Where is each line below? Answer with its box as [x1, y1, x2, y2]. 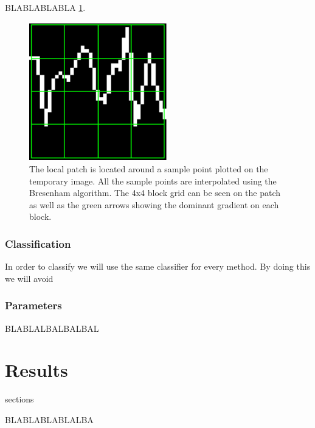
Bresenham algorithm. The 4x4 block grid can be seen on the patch [29, 186, 281, 199]
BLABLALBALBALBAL [5, 321, 99, 334]
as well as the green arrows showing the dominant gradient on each [29, 198, 279, 211]
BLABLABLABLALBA [5, 413, 94, 426]
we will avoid [5, 272, 54, 284]
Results [5, 357, 68, 382]
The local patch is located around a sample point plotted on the [29, 162, 268, 175]
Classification [5, 236, 71, 251]
